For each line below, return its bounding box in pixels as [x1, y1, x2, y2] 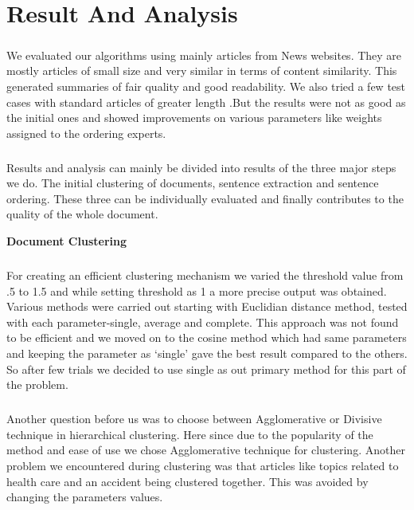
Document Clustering [6, 233, 127, 249]
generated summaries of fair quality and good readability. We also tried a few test [6, 77, 406, 94]
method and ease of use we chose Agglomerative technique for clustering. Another [6, 441, 405, 458]
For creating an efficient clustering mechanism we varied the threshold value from [6, 267, 404, 284]
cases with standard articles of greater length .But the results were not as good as [6, 93, 406, 110]
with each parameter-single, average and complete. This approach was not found [6, 313, 399, 330]
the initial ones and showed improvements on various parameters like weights [6, 109, 382, 126]
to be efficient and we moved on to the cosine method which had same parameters [6, 329, 407, 346]
